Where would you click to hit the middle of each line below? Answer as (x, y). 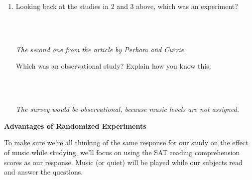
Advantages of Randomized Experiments (75, 126)
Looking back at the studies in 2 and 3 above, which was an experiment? (127, 6)
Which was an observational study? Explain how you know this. (113, 66)
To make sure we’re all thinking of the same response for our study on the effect (126, 142)
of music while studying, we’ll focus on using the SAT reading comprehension (122, 152)
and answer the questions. (44, 172)
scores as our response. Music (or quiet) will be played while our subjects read (123, 162)
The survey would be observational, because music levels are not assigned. (127, 109)
